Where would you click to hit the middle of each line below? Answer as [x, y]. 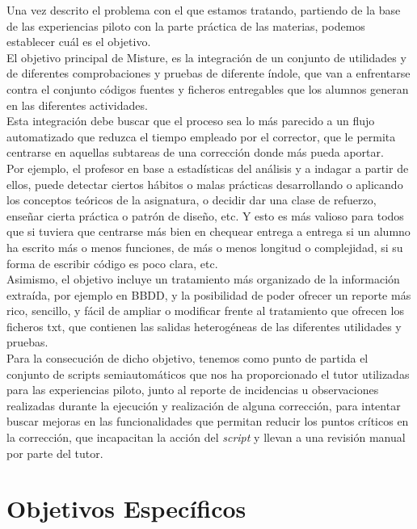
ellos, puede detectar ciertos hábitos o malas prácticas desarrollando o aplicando [205, 184]
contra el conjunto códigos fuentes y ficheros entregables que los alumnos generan [208, 88]
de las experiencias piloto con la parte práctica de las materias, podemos [186, 25]
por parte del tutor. [55, 453]
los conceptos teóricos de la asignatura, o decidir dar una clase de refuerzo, [192, 200]
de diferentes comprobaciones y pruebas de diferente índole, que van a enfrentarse [208, 73]
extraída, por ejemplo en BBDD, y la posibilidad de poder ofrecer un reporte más [209, 294]
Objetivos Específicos [126, 508]
